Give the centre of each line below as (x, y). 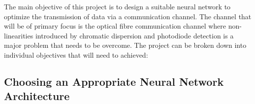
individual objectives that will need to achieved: (76, 54)
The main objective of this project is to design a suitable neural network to (117, 6)
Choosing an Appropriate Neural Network (114, 81)
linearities (19, 35)
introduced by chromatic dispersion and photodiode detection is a (134, 35)
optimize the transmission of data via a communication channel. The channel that (128, 16)
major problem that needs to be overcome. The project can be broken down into (125, 45)
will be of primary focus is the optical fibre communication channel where (115, 26)
